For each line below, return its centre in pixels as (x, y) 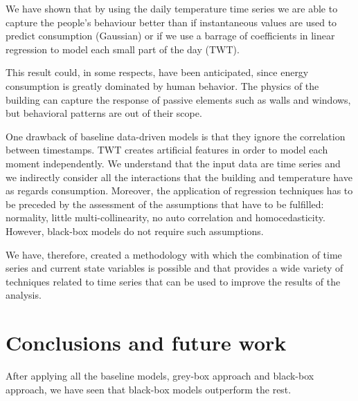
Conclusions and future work (146, 343)
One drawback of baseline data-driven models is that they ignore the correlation (176, 136)
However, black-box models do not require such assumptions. (135, 231)
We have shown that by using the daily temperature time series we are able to (172, 8)
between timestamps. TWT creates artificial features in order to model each (167, 150)
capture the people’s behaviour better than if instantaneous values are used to (171, 22)
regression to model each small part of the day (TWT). (123, 49)
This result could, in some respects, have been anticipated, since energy (157, 72)
